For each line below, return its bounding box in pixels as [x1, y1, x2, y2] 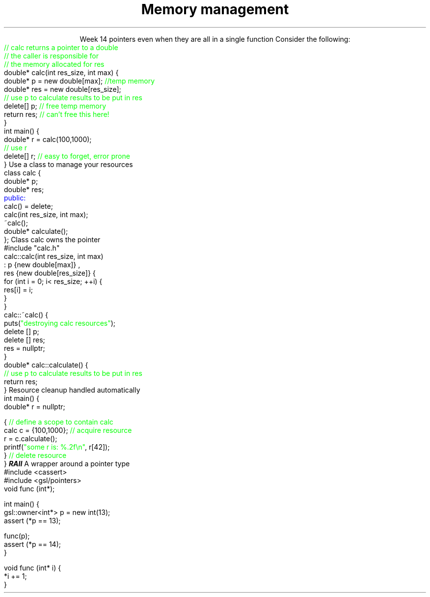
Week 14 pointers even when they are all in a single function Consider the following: [80, 34, 350, 43]
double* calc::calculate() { [4, 360, 88, 369]
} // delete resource [4, 451, 67, 459]
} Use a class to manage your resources [4, 160, 133, 169]
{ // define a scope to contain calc [4, 417, 113, 426]
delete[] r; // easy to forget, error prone [4, 151, 130, 160]
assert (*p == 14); [4, 540, 61, 548]
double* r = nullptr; [4, 402, 65, 411]
